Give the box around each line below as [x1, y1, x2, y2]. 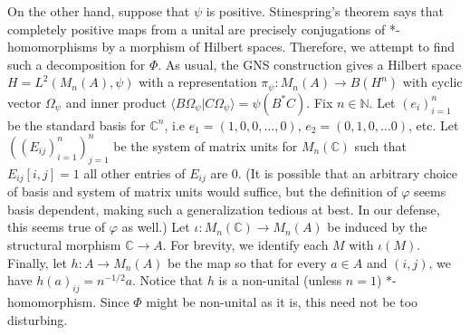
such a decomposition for [7, 54, 146, 73]
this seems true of [7, 217, 105, 236]
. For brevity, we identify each [162, 234, 329, 254]
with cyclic [402, 72, 463, 91]
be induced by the [327, 217, 427, 236]
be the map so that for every [168, 253, 327, 272]
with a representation [139, 72, 257, 91]
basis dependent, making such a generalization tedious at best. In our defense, [7, 199, 440, 218]
